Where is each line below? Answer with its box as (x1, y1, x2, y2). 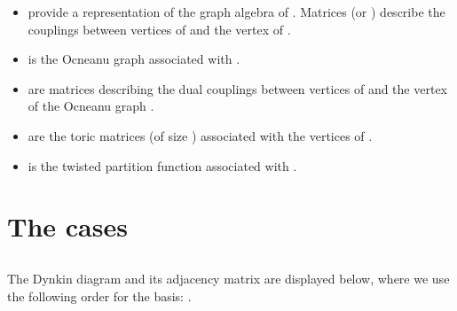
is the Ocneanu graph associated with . (28, 50, 240, 68)
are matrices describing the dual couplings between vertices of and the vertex (28, 79, 447, 97)
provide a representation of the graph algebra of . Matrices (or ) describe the (28, 3, 445, 20)
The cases (7, 208, 128, 245)
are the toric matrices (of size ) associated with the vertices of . (28, 126, 373, 144)
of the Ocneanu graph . (28, 97, 154, 115)
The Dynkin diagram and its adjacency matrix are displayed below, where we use (7, 268, 450, 287)
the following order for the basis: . (7, 286, 192, 305)
